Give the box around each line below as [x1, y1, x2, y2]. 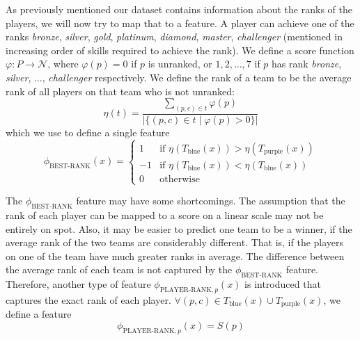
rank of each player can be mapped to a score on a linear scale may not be [6, 208, 324, 222]
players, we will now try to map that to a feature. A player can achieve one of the [6, 15, 354, 30]
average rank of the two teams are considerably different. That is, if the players [6, 235, 344, 250]
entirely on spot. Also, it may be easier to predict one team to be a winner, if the [6, 221, 352, 236]
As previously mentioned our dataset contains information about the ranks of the [6, 2, 352, 16]
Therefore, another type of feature [6, 277, 151, 291]
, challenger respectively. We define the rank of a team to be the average [42, 70, 352, 84]
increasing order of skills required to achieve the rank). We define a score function [6, 42, 354, 57]
